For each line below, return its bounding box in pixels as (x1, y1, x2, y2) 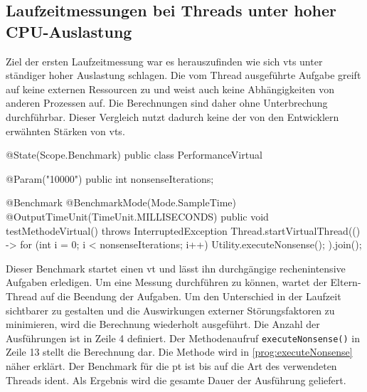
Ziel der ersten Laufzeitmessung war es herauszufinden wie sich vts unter (6, 53, 323, 68)
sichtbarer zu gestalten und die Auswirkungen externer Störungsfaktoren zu (6, 302, 335, 317)
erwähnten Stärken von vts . (6, 123, 125, 138)
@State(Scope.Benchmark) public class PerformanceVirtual (6, 147, 262, 162)
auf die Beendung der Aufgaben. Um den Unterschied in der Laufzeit (41, 288, 341, 303)
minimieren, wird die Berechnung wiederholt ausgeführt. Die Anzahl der (6, 317, 320, 332)
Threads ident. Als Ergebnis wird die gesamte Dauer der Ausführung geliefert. (6, 372, 346, 387)
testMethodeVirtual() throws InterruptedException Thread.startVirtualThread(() (6, 223, 361, 238)
